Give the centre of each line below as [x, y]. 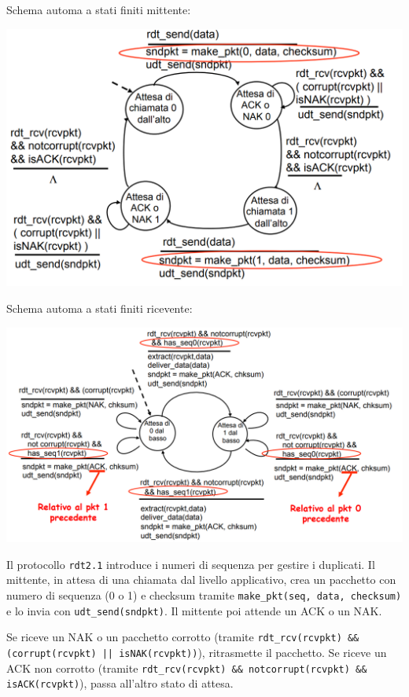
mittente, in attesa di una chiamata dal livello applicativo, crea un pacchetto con [201, 580]
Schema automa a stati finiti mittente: [99, 9]
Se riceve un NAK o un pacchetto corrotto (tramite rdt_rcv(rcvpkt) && [183, 637]
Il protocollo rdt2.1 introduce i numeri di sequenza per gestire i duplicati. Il [191, 564]
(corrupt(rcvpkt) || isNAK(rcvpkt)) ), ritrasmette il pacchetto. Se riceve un [197, 653]
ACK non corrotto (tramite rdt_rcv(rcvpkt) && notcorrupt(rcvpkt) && [187, 668]
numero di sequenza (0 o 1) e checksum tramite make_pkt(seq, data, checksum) [204, 595]
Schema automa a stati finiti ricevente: [99, 308]
